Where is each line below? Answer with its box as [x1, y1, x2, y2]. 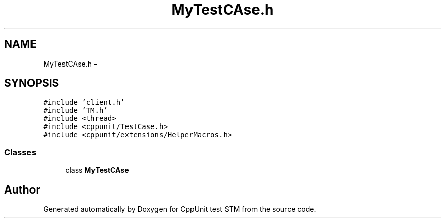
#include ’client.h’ [43, 98, 125, 107]
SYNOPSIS [4, 77, 59, 90]
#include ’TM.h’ [43, 106, 108, 115]
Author [4, 183, 40, 196]
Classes [4, 147, 37, 157]
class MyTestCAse [65, 166, 129, 175]
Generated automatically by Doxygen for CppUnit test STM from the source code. [43, 205, 316, 214]
